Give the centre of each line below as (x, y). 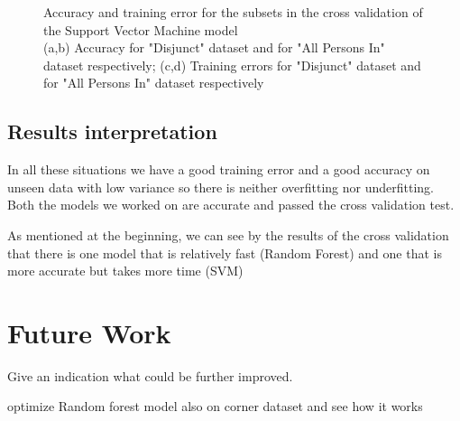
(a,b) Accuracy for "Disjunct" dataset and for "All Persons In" (214, 47)
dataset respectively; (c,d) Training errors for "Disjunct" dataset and (232, 65)
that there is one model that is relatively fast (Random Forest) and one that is (225, 253)
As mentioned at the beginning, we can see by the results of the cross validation (228, 234)
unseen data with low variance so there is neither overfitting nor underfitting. (221, 187)
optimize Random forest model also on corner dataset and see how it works (215, 406)
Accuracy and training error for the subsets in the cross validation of (233, 12)
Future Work (89, 332)
